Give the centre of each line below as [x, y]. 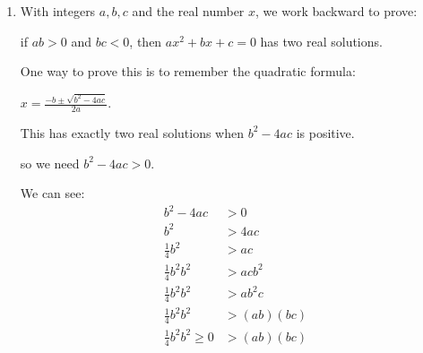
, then [146, 41]
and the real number [188, 11]
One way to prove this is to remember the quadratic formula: [188, 71]
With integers [58, 11]
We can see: [52, 193]
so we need [50, 163]
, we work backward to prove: [337, 11]
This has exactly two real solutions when [132, 132]
